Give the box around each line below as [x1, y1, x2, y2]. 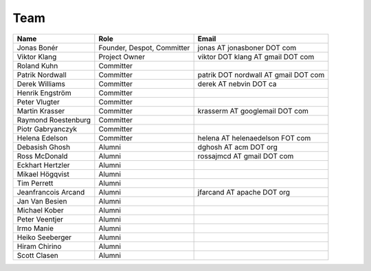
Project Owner [98, 52, 146, 61]
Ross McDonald [16, 151, 68, 161]
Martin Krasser [16, 106, 65, 116]
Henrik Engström [16, 88, 71, 98]
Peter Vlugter [16, 97, 60, 107]
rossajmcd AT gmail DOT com [197, 151, 294, 161]
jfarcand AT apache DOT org [197, 187, 291, 197]
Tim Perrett [16, 178, 54, 188]
